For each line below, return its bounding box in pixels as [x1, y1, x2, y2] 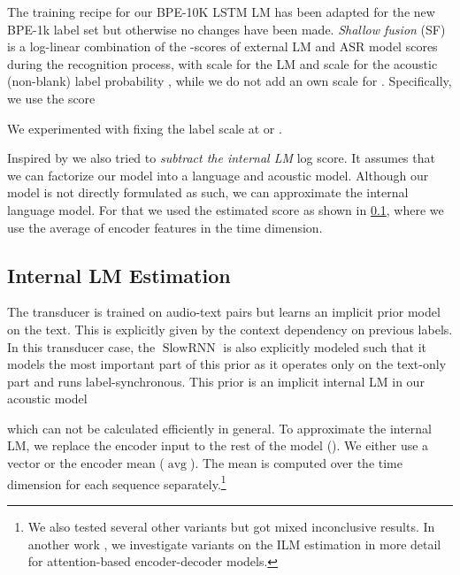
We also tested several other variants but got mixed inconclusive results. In [27, 517, 435, 535]
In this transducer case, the [7, 337, 156, 356]
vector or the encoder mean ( [7, 454, 165, 472]
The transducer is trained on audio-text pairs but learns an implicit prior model [7, 303, 441, 321]
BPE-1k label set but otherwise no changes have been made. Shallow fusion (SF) [7, 19, 446, 38]
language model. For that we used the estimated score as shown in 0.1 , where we [7, 200, 444, 218]
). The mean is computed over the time [189, 454, 402, 472]
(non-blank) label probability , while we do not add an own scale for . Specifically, [7, 72, 452, 90]
